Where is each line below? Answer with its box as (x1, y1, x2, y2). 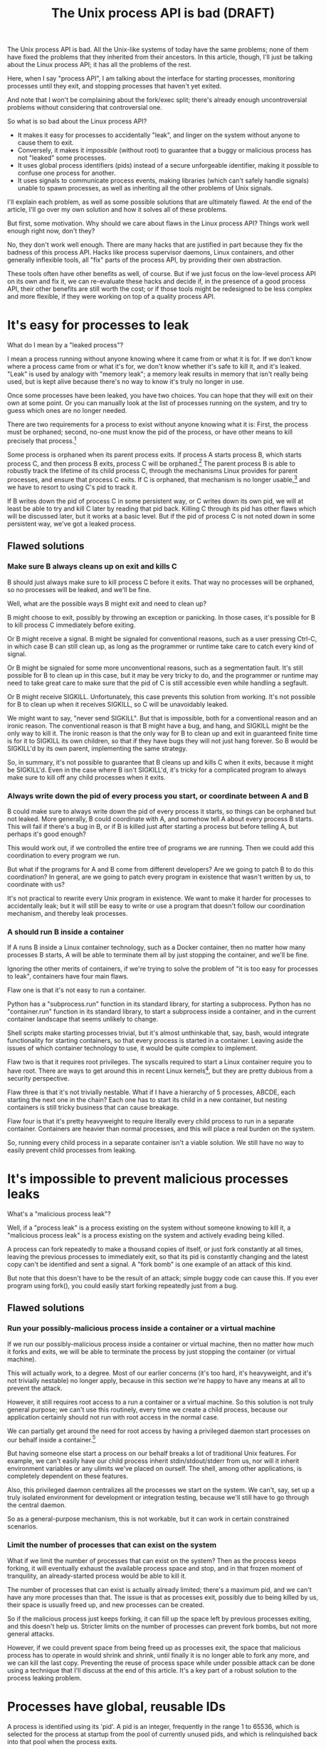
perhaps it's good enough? (7, 830, 86, 839)
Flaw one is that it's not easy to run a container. (7, 986, 147, 994)
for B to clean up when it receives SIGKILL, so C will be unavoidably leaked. (7, 700, 228, 708)
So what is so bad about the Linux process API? (7, 117, 147, 126)
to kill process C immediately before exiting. (7, 621, 136, 629)
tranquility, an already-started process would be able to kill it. (7, 1571, 187, 1580)
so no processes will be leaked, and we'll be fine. (7, 585, 152, 593)
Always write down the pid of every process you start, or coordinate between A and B (7, 790, 309, 800)
